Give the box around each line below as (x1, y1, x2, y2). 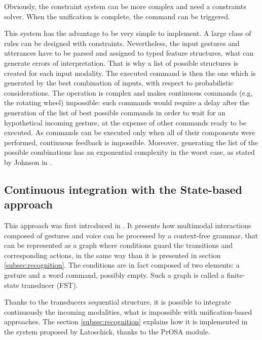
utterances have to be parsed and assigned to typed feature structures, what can (4, 48, 254, 58)
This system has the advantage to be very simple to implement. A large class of (4, 28, 251, 38)
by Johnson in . (4, 156, 52, 167)
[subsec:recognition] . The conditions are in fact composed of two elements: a (4, 260, 240, 270)
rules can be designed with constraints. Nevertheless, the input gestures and (4, 37, 240, 48)
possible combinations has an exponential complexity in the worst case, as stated (4, 147, 255, 157)
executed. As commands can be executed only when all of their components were (4, 127, 255, 138)
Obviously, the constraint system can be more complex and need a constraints (4, 1, 246, 11)
